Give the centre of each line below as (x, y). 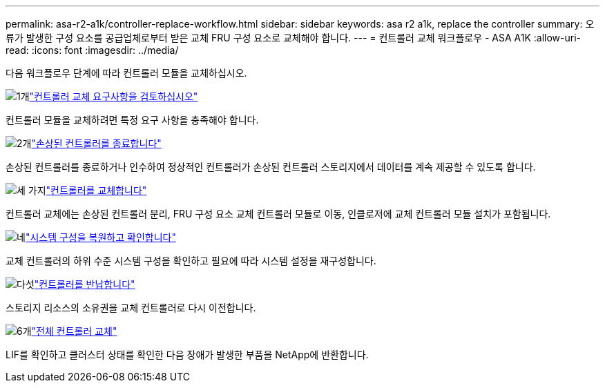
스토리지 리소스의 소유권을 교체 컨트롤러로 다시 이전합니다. (131, 308)
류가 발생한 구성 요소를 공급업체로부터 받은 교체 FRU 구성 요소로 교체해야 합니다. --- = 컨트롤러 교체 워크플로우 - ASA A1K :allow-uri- (294, 38)
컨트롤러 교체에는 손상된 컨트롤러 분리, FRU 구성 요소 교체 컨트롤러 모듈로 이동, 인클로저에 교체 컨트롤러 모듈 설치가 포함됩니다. (278, 214)
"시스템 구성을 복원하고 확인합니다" (100, 237)
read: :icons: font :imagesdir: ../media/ (92, 50)
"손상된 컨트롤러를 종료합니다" (96, 143)
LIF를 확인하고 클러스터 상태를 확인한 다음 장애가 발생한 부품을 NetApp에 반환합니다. (187, 355)
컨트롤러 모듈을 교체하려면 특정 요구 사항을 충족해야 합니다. (132, 120)
